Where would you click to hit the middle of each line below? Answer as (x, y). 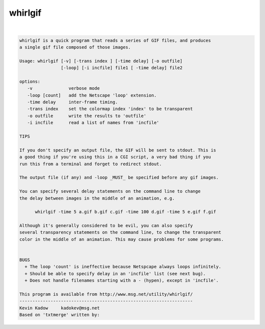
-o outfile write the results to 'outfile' (87, 116)
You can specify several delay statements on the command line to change (110, 191)
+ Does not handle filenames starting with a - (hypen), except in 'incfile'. (122, 280)
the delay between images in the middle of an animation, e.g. (97, 198)
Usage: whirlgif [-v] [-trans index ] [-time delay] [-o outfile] (101, 61)
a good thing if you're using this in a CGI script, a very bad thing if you (115, 157)
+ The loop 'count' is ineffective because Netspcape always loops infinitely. (123, 267)
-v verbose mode (64, 89)
